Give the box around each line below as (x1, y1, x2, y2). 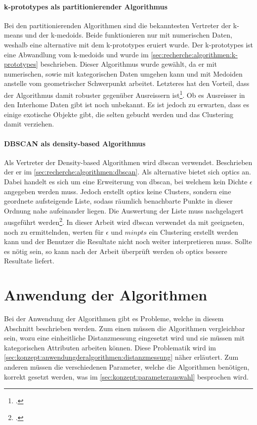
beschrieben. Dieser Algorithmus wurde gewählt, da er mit (40, 59, 217, 69)
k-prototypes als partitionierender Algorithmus (4, 1, 168, 11)
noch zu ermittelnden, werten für (4, 226, 104, 237)
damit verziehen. (4, 119, 54, 129)
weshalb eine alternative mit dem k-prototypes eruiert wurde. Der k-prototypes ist (4, 39, 253, 49)
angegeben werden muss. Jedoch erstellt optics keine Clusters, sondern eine (4, 186, 231, 196)
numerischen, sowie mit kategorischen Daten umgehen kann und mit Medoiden (4, 68, 243, 79)
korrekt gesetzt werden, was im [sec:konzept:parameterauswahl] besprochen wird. (4, 371, 249, 382)
